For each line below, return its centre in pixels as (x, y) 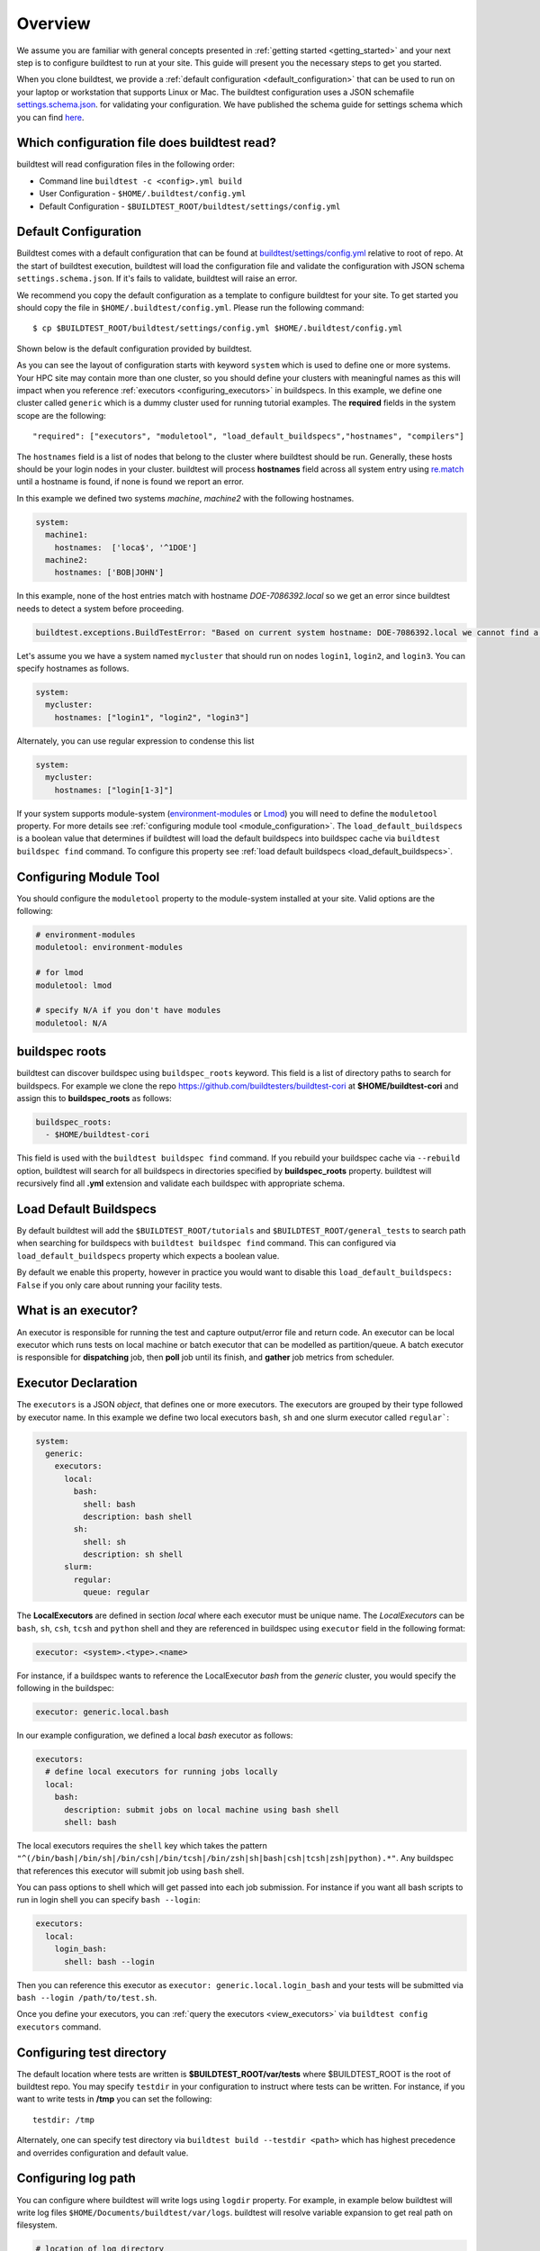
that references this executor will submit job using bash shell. (130, 1871)
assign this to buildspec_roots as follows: (94, 1098)
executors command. (59, 2027)
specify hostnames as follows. (73, 669)
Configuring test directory (91, 2052)
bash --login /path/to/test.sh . (87, 1997)
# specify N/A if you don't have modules (128, 1010)
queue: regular (116, 1592)
